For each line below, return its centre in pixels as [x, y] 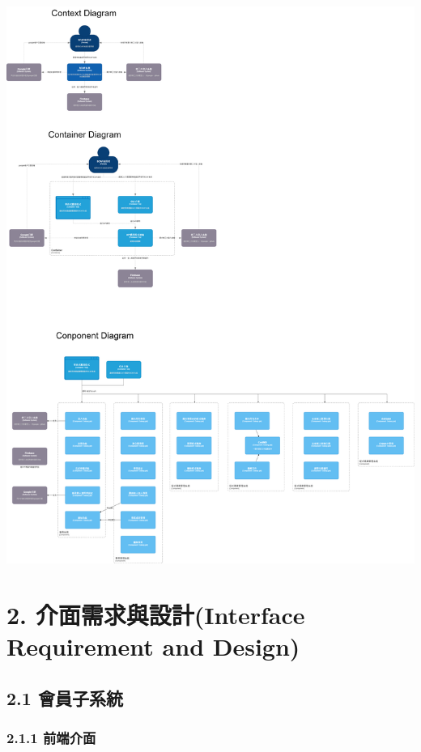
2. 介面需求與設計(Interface [156, 614]
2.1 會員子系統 [65, 697]
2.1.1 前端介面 [51, 737]
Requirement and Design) [153, 646]
